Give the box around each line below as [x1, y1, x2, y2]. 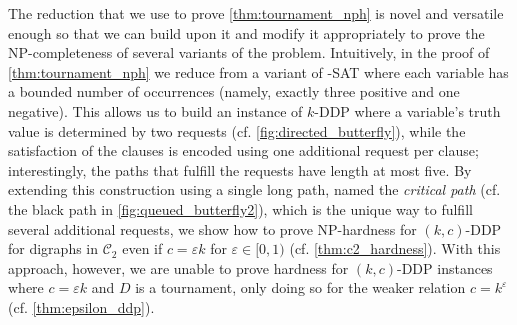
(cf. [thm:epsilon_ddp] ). [8, 296, 155, 317]
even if [122, 238, 163, 259]
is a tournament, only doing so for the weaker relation [135, 277, 466, 298]
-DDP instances [397, 257, 493, 278]
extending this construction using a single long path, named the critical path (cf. [8, 179, 501, 200]
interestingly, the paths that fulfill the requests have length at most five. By [8, 159, 472, 180]
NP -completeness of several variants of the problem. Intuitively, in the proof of [8, 42, 490, 63]
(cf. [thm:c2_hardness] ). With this [289, 238, 501, 259]
